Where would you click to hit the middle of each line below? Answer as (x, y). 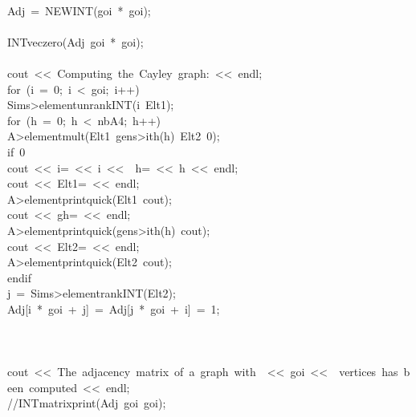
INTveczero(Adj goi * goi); (75, 41)
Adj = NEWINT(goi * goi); (79, 10)
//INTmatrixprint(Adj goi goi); (87, 403)
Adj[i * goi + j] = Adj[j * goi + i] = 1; (114, 308)
